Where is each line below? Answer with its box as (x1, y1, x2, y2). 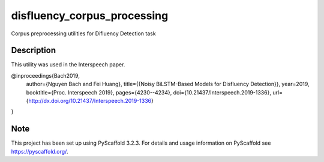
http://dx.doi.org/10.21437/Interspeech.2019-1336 (28, 97, 152, 105)
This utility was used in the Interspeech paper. (11, 61, 125, 68)
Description (11, 45, 56, 56)
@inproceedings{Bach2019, (11, 72, 80, 79)
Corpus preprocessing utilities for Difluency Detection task (11, 30, 156, 37)
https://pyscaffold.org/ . (11, 148, 68, 155)
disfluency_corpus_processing (11, 9, 169, 22)
